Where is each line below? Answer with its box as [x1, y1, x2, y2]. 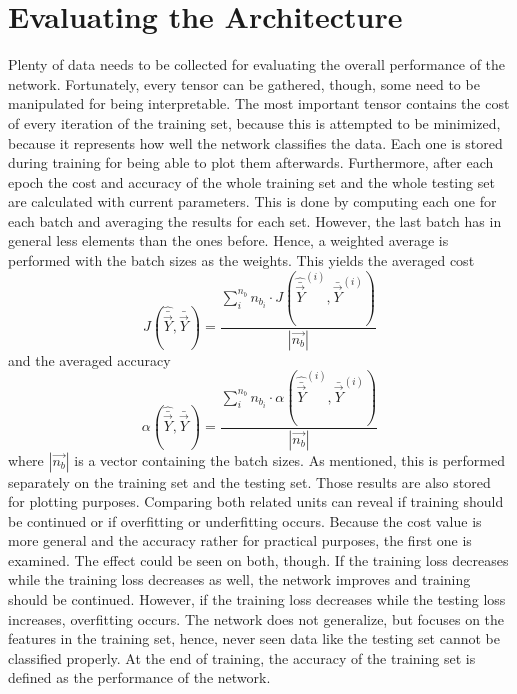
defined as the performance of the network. [8, 667, 271, 688]
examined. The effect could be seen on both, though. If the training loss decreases [8, 549, 509, 570]
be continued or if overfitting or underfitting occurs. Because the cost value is [8, 510, 482, 531]
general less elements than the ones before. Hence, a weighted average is [8, 230, 449, 251]
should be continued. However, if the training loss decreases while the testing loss [8, 589, 506, 610]
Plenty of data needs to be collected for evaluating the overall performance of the [8, 54, 506, 75]
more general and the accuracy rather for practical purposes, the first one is [8, 530, 472, 551]
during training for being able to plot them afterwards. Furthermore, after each [8, 152, 494, 173]
